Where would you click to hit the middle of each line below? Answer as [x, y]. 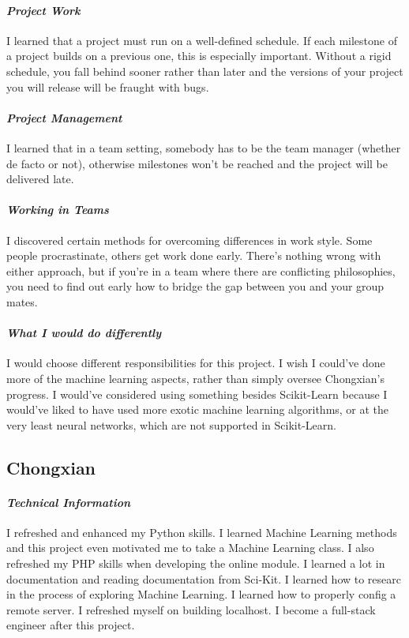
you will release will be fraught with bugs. [108, 86]
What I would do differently [84, 333]
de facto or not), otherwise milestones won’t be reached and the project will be [197, 163]
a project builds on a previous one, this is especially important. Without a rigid [199, 56]
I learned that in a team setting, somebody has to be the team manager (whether [204, 147]
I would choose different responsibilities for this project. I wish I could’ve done [196, 363]
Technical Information [69, 502]
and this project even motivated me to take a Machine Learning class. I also [190, 548]
